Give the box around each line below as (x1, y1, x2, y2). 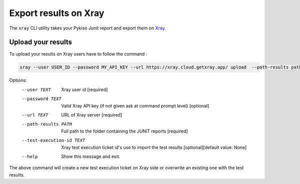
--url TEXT (21, 112, 48, 117)
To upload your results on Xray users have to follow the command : (9, 51, 147, 57)
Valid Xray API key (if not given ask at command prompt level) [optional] (61, 102, 209, 108)
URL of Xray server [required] (61, 111, 122, 117)
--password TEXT (21, 96, 62, 102)
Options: (9, 77, 27, 83)
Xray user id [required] (61, 86, 108, 92)
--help (21, 153, 38, 159)
